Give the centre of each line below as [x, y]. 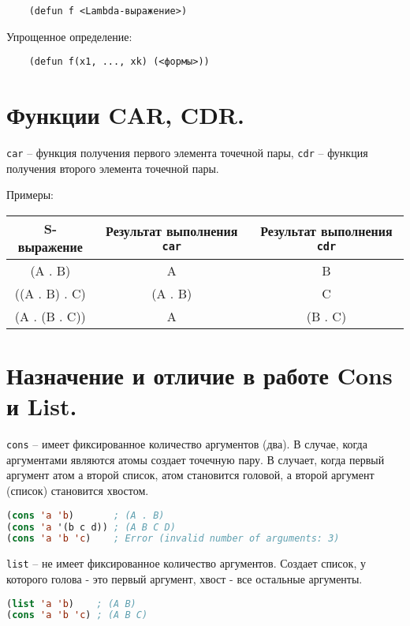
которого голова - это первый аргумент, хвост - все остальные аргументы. [184, 578]
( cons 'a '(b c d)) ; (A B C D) [91, 527]
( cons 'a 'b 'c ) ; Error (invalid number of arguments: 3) [173, 539]
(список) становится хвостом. [78, 491]
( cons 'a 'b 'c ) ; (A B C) [77, 615]
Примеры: [30, 195]
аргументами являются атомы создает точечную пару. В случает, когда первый [196, 459]
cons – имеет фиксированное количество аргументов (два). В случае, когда [187, 444]
